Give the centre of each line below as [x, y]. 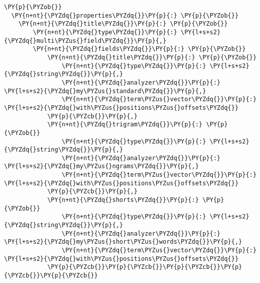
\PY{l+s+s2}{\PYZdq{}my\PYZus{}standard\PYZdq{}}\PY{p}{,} [105, 91]
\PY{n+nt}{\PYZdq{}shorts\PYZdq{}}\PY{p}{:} [123, 200]
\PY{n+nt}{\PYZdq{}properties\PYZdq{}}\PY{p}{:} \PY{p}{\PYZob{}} [125, 15]
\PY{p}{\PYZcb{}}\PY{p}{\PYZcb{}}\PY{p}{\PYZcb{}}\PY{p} [145, 267]
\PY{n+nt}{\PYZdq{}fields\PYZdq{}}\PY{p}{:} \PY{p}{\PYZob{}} [139, 49]
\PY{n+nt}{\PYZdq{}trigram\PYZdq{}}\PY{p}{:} [125, 125]
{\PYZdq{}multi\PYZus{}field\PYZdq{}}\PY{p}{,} [85, 41]
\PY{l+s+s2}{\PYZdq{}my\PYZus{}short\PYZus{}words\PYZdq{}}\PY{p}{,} [123, 242]
